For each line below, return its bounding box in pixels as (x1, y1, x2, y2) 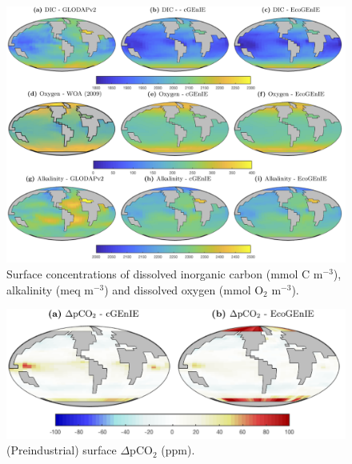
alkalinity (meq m (6, 281, 94, 298)
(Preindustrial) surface (6, 442, 117, 458)
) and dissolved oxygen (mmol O (104, 281, 264, 298)
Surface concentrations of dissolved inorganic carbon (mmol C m (6, 266, 323, 282)
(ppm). (161, 442, 195, 458)
